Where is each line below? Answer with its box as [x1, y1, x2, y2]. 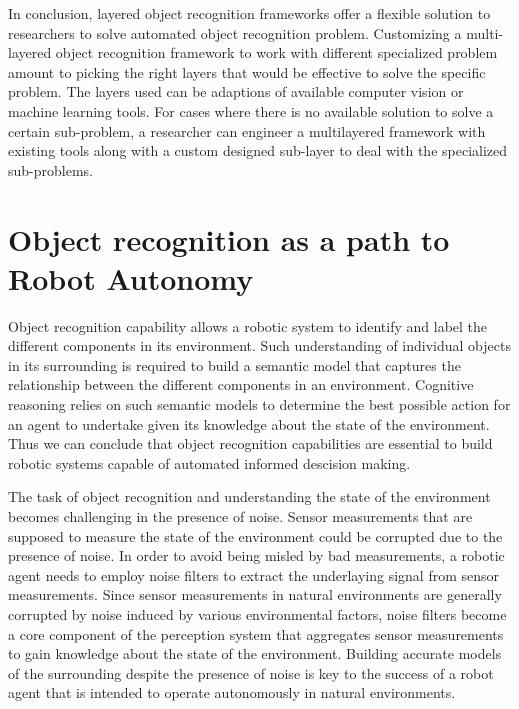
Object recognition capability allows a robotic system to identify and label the [8, 315, 488, 336]
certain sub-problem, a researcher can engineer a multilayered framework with [8, 120, 486, 141]
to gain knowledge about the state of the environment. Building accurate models [8, 643, 502, 664]
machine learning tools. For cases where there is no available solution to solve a [8, 100, 494, 121]
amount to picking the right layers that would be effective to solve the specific [8, 61, 486, 82]
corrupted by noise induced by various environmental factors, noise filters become [8, 603, 507, 624]
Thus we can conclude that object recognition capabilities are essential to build [8, 433, 493, 454]
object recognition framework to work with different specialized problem [55, 42, 498, 63]
